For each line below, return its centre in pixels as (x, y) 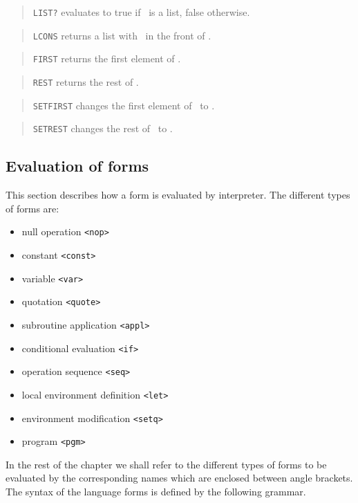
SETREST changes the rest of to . (103, 128)
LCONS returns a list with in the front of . (122, 35)
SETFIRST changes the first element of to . (124, 105)
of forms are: (32, 208)
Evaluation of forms (77, 166)
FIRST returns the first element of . (107, 58)
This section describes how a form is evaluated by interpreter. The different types (178, 195)
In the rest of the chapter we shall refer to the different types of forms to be (166, 464)
